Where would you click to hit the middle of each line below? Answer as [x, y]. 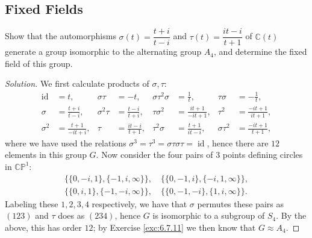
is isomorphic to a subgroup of [209, 215]
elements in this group [46, 155]
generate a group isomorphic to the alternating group [103, 52]
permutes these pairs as [240, 203]
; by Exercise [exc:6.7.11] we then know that [174, 227]
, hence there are [238, 142]
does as [71, 215]
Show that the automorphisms [61, 36]
